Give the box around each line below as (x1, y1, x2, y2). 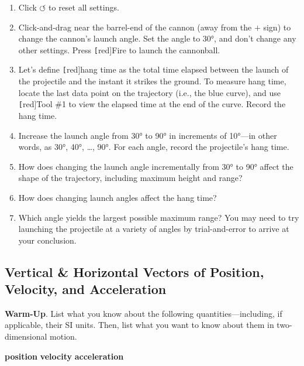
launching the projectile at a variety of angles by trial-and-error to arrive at (18, 223, 289, 235)
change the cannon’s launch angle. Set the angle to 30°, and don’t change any (18, 32, 296, 45)
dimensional (5, 330, 47, 343)
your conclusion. (18, 234, 77, 246)
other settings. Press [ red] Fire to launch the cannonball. (18, 43, 220, 56)
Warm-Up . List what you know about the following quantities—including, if (5, 307, 282, 319)
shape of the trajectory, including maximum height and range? (18, 172, 243, 184)
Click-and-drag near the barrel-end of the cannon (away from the (18, 20, 252, 33)
